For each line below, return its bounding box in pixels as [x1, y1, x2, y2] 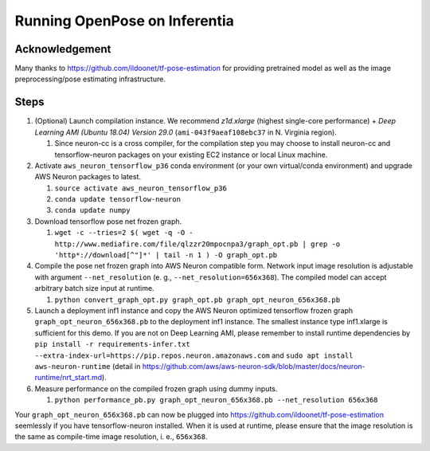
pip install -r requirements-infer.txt [34, 339, 190, 349]
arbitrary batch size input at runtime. [34, 284, 154, 293]
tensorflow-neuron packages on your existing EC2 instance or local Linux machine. [54, 150, 328, 159]
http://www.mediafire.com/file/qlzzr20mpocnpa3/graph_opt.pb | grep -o [54, 239, 341, 249]
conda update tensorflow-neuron [54, 195, 181, 204]
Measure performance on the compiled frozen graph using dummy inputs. [34, 383, 278, 394]
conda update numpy [54, 206, 131, 215]
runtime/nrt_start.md [34, 373, 103, 382]
